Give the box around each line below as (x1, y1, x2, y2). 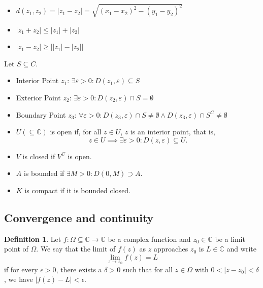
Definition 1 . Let (4, 233, 61, 244)
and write (226, 243, 256, 254)
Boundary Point (16, 109, 66, 120)
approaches (153, 243, 188, 254)
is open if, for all (50, 126, 102, 137)
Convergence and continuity (4, 209, 154, 225)
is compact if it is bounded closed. (24, 185, 131, 195)
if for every (4, 264, 38, 274)
